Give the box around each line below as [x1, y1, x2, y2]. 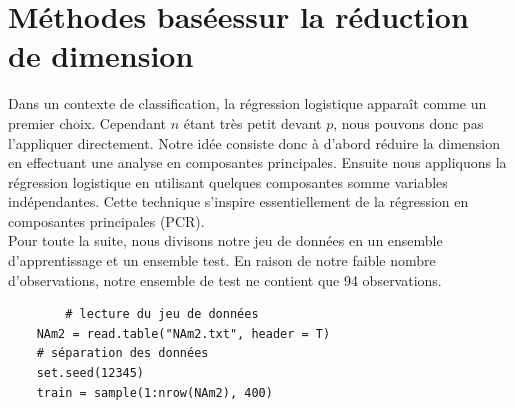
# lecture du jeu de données [65, 307, 259, 322]
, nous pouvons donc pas [333, 112, 484, 133]
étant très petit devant [183, 112, 322, 133]
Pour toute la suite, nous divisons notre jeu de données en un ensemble [8, 230, 443, 251]
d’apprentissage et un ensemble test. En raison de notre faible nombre [8, 250, 436, 271]
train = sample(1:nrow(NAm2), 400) [36, 385, 273, 400]
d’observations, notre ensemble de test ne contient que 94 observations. [8, 269, 442, 290]
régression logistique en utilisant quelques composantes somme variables [8, 171, 448, 192]
